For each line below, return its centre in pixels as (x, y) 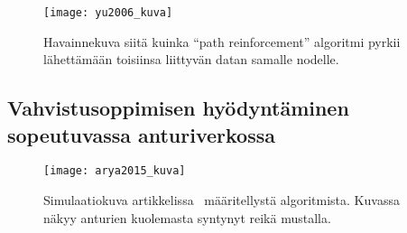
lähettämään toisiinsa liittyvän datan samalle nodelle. (191, 59)
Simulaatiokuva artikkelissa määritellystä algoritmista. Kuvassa (222, 200)
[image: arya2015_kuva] (115, 171)
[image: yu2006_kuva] (108, 13)
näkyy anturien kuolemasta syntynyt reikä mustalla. (187, 217)
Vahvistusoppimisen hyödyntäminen (178, 108)
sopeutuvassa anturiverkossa (141, 134)
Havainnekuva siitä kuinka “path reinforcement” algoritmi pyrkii (222, 41)
